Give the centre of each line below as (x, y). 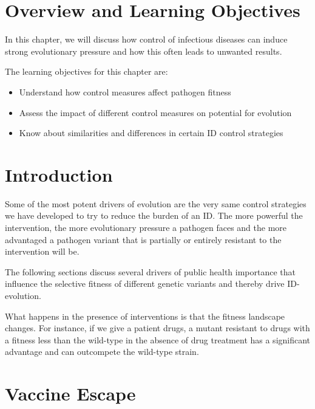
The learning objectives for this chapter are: (86, 71)
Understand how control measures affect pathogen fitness (125, 91)
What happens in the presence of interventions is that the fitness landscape (145, 316)
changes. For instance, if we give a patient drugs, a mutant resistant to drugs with (157, 328)
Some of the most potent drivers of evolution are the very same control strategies (156, 203)
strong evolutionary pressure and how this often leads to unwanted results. (144, 51)
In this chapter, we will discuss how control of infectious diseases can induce (146, 39)
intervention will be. (42, 251)
